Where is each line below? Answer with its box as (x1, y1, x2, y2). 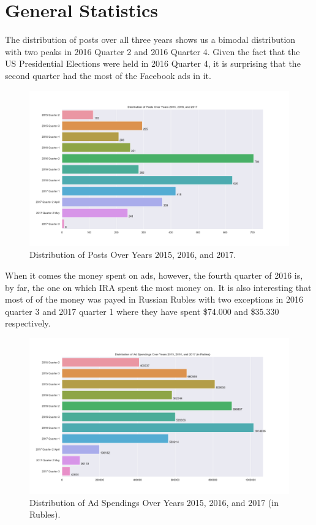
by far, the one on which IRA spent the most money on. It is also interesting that (5, 281, 312, 293)
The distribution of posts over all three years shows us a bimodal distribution (5, 33, 296, 46)
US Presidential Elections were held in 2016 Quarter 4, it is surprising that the (5, 57, 301, 70)
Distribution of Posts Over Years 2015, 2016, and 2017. (29, 248, 236, 261)
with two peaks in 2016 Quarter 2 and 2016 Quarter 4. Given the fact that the (5, 45, 300, 58)
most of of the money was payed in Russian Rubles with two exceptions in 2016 (5, 293, 303, 306)
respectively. (5, 317, 51, 330)
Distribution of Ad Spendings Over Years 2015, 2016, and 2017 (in (29, 496, 279, 508)
